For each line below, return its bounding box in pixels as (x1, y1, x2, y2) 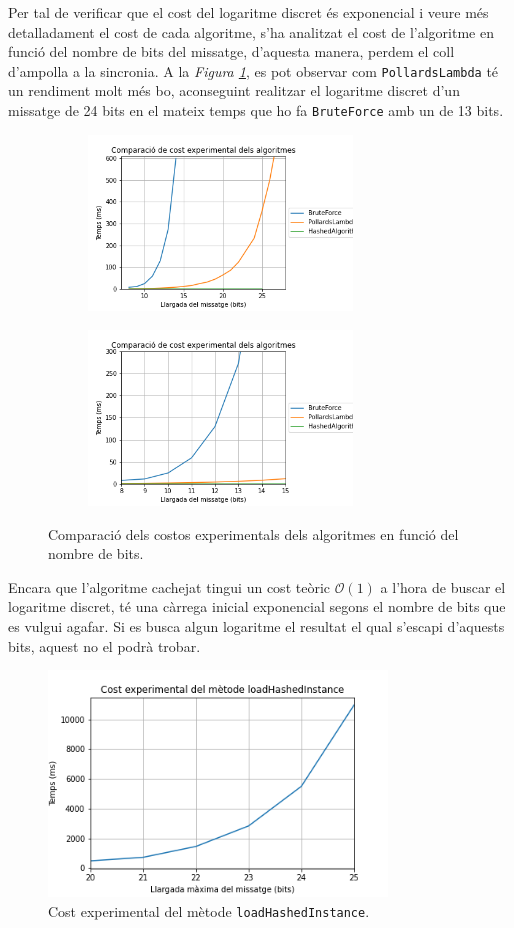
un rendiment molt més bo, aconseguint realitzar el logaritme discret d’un (8, 80, 460, 101)
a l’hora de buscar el (380, 576, 506, 597)
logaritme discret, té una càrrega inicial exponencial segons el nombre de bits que (8, 596, 506, 617)
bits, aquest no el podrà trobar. (8, 635, 201, 656)
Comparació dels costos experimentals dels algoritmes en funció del (48, 523, 459, 544)
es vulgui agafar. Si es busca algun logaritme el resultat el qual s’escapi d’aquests (8, 616, 505, 636)
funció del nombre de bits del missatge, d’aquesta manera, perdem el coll (8, 41, 455, 62)
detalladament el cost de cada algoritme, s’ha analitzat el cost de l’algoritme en (8, 21, 494, 42)
